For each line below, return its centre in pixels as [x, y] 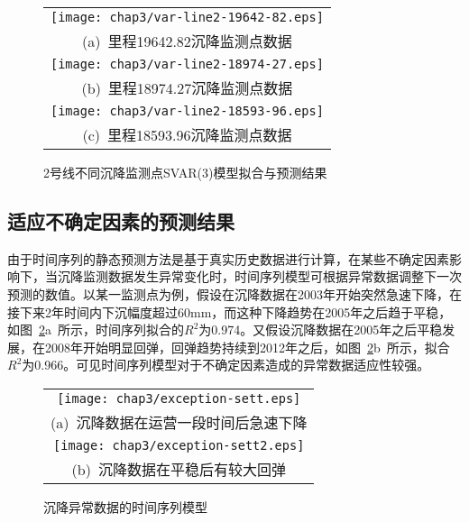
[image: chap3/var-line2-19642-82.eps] [187, 17]
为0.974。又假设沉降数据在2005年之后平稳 [321, 330]
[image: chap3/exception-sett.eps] [179, 398]
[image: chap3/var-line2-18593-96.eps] [187, 111]
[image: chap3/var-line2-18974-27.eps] [187, 64]
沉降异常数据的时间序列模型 [125, 506]
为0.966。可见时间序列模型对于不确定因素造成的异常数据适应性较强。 [226, 365]
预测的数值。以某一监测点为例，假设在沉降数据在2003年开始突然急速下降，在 [234, 293]
